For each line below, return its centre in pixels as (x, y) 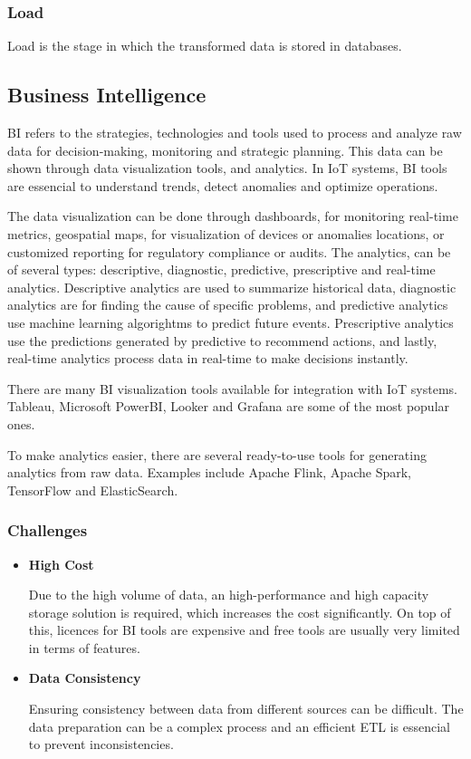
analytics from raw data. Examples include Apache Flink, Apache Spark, (209, 472)
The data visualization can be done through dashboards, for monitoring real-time (233, 216)
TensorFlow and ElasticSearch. (93, 490)
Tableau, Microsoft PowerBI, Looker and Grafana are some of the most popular (229, 406)
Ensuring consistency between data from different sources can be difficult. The (246, 709)
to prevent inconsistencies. (101, 744)
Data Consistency (85, 678)
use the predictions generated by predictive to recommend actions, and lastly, (222, 340)
